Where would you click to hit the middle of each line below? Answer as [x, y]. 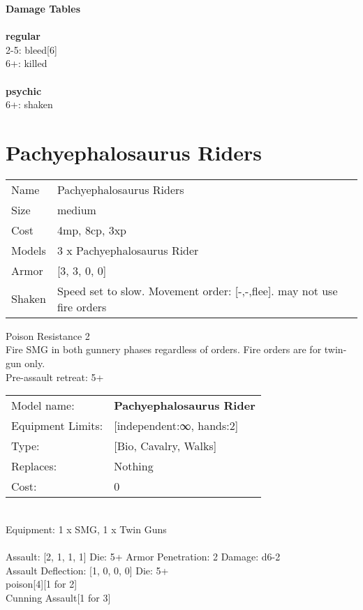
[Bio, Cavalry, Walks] [165, 446]
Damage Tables [43, 8]
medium [76, 209]
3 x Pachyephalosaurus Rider [128, 250]
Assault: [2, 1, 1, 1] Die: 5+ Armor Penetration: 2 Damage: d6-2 [143, 557]
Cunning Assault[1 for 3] [58, 597]
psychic [24, 90]
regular [23, 36]
